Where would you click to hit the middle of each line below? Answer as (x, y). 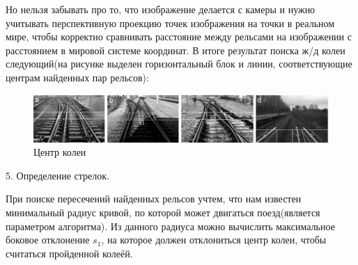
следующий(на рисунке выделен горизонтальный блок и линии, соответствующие (179, 64)
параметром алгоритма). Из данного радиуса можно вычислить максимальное (170, 226)
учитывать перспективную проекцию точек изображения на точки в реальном (170, 23)
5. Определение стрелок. (57, 175)
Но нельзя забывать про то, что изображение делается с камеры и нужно (161, 9)
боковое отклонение (48, 240)
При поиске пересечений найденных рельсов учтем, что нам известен (154, 199)
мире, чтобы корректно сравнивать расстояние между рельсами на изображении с (179, 37)
